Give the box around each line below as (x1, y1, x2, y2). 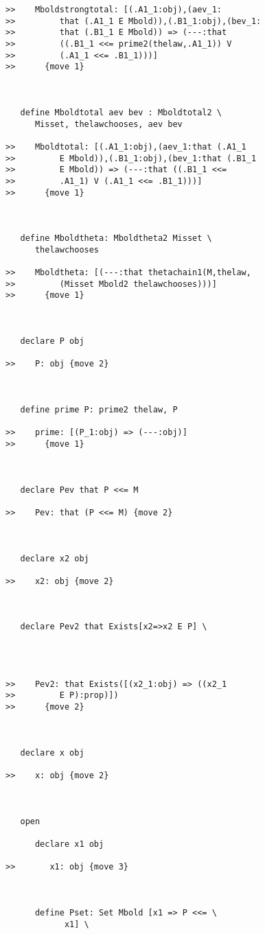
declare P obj (20, 336, 84, 347)
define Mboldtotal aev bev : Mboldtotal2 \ (20, 107, 222, 117)
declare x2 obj (20, 553, 89, 563)
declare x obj (20, 747, 84, 758)
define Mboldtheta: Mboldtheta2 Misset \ (20, 233, 212, 244)
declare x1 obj (34, 839, 104, 849)
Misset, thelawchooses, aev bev (34, 119, 183, 129)
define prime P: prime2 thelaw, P (20, 404, 178, 415)
